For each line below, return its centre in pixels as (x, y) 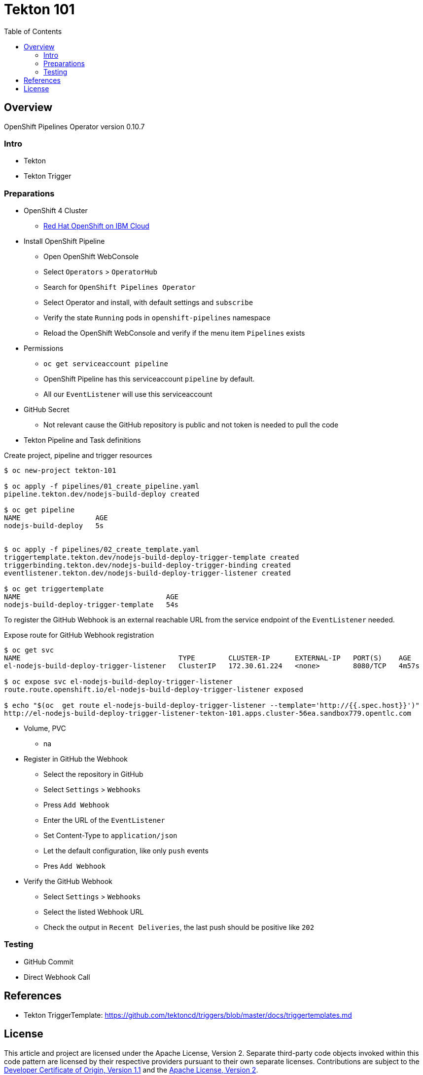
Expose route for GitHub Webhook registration (79, 635)
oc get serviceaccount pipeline (106, 364)
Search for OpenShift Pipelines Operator (120, 287)
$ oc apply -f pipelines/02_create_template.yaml (102, 550)
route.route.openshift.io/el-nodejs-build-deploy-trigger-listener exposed (154, 690)
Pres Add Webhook (75, 866)
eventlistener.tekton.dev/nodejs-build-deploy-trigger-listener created (147, 573)
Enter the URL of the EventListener (104, 820)
